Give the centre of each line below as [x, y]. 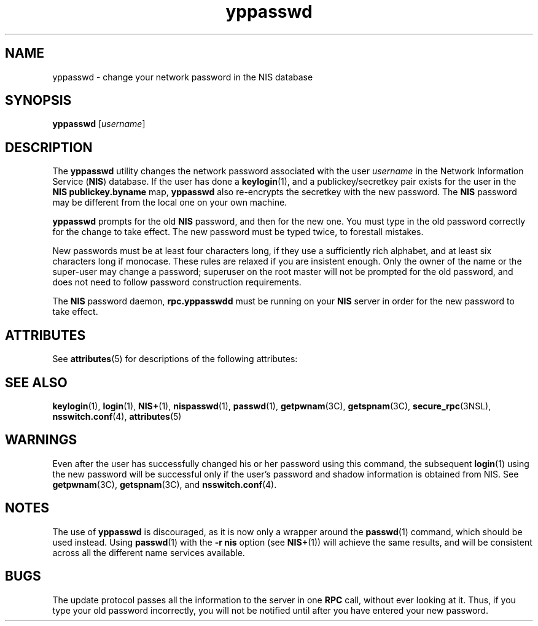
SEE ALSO [36, 382]
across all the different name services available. [149, 552]
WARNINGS [41, 440]
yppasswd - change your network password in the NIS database [183, 77]
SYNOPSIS [38, 101]
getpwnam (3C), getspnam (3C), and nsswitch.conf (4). [165, 484]
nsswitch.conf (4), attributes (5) [117, 416]
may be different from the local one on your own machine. [170, 203]
